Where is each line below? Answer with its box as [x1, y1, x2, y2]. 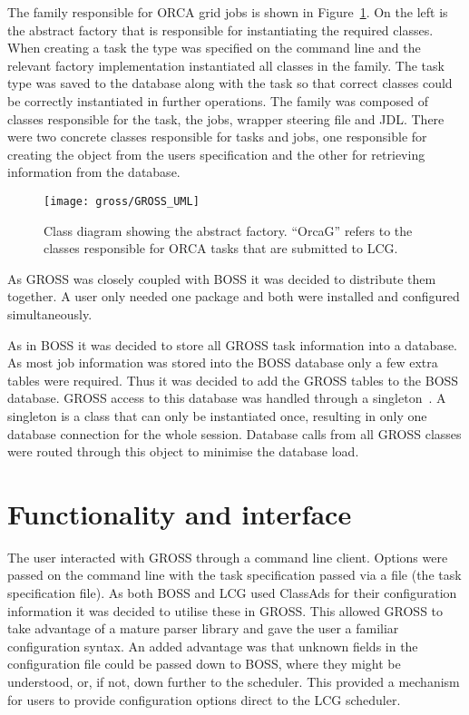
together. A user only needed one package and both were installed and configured [7, 287, 460, 306]
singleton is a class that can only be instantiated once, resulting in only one [7, 406, 427, 425]
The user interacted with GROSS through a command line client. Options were [7, 547, 448, 566]
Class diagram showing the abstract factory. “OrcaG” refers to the [44, 220, 413, 240]
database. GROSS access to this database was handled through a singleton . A [7, 388, 446, 407]
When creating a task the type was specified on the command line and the [7, 38, 421, 57]
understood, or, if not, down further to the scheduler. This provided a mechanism [7, 672, 460, 691]
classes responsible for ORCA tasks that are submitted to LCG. [44, 239, 398, 258]
